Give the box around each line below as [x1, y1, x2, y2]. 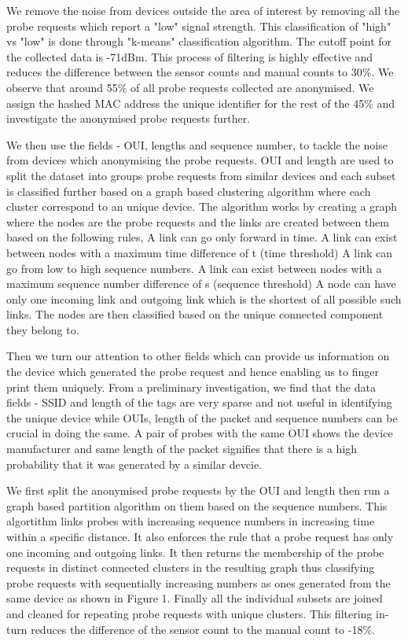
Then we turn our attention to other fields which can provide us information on [6, 348, 390, 364]
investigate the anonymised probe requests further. [6, 110, 251, 127]
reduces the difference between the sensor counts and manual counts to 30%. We [6, 64, 394, 80]
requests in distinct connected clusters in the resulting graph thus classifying [6, 559, 375, 576]
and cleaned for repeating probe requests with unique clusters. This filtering [6, 605, 373, 621]
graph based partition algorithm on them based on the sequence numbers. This [6, 497, 388, 514]
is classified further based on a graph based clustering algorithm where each [6, 182, 371, 199]
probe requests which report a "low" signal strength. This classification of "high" [6, 17, 391, 34]
